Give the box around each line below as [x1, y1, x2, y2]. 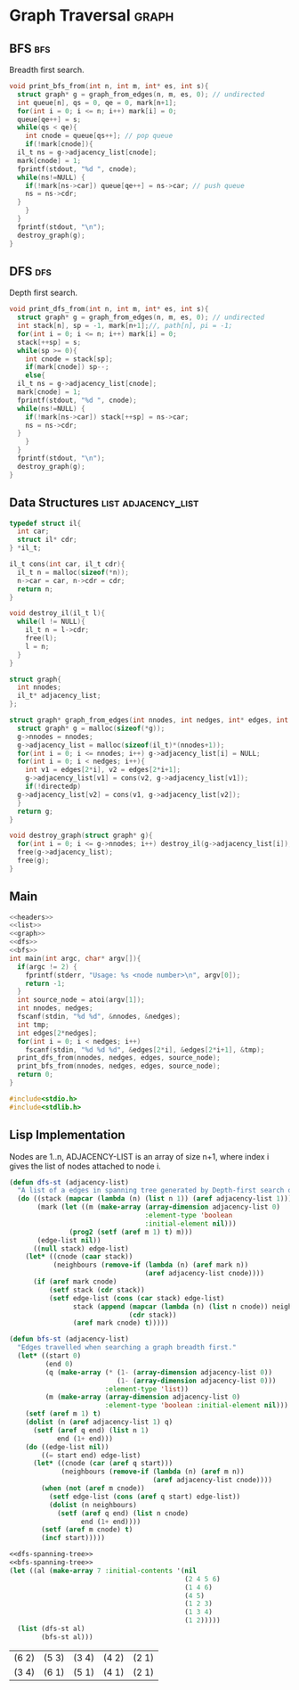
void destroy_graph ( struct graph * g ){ [9, 831, 153, 841]
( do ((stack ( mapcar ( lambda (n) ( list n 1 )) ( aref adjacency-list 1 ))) [17, 1194, 293, 1203]
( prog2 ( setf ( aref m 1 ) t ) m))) [69, 1227, 193, 1236]
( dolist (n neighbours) [48, 1500, 138, 1509]
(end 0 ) [44, 1359, 74, 1368]
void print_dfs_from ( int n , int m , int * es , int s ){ [9, 305, 209, 314]
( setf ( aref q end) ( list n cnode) [56, 1508, 190, 1518]
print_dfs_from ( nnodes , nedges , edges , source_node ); [17, 1054, 221, 1062]
